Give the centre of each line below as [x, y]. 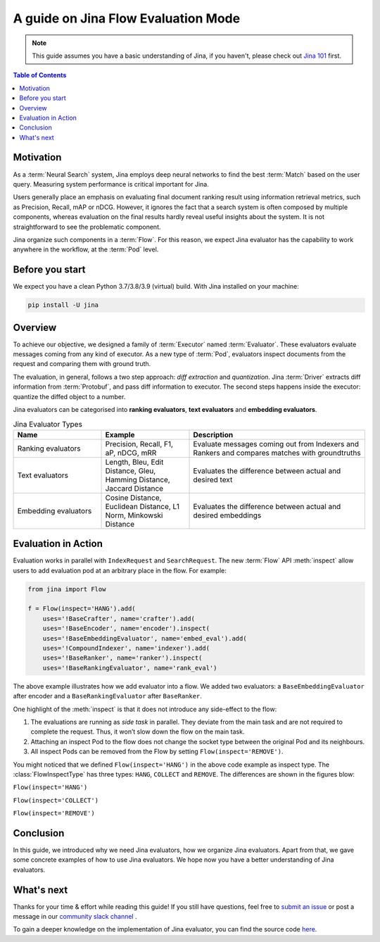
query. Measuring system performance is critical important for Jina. [111, 184]
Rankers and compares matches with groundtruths [277, 453]
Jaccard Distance [134, 488]
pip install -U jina [63, 305]
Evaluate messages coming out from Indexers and [276, 444]
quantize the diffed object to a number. [69, 396]
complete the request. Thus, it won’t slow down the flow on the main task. [138, 731]
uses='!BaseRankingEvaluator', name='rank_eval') [130, 668]
